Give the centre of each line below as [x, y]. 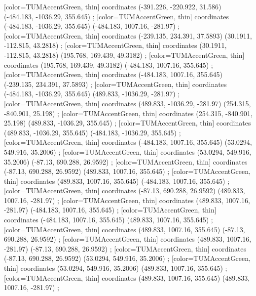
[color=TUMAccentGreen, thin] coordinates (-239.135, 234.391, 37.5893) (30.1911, [128, 35]
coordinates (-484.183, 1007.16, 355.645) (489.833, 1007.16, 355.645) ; [109, 220]
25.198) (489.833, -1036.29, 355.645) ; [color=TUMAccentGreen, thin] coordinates [128, 123]
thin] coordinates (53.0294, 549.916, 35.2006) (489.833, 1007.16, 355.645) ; [116, 268]
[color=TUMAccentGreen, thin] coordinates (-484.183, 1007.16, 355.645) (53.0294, [128, 142]
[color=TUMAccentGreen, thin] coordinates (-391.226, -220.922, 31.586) [113, 6]
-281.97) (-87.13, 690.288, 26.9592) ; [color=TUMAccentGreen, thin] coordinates [125, 248]
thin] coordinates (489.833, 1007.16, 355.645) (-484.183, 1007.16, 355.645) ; [117, 181]
